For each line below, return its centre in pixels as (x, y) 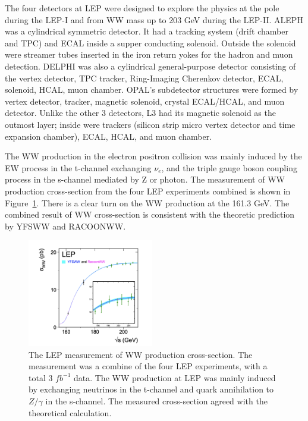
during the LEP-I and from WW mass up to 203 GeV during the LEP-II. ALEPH (154, 19)
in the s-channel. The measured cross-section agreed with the (156, 400)
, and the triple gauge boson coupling (229, 167)
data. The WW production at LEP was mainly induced (175, 377)
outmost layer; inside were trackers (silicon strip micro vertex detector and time (150, 124)
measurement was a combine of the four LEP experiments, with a (148, 366)
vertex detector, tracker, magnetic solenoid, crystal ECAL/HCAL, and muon (145, 101)
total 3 (41, 377)
